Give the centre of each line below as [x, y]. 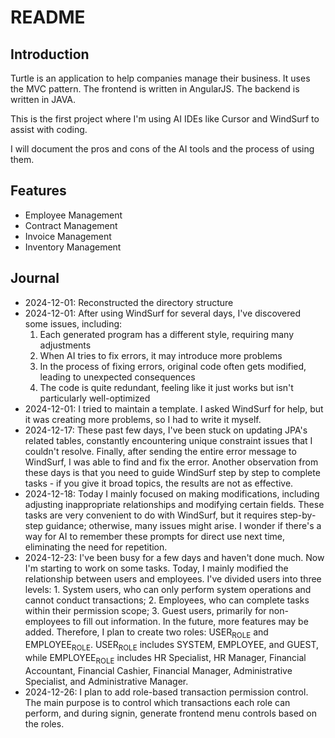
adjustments [65, 345]
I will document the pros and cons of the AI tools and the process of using [162, 149]
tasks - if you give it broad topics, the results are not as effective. [159, 483]
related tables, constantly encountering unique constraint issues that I [168, 440]
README [48, 17]
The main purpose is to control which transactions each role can [157, 703]
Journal [35, 278]
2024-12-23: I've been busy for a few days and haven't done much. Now [174, 557]
